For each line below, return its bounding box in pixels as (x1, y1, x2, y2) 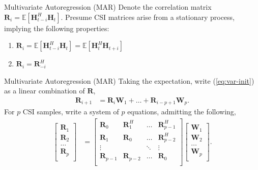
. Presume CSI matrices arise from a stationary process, (61, 11, 235, 22)
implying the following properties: (4, 22, 109, 33)
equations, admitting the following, (127, 106, 236, 117)
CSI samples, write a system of (22, 106, 119, 117)
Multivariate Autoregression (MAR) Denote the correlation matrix (4, 2, 212, 12)
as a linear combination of (4, 85, 85, 96)
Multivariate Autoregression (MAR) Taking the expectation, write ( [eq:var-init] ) (4, 75, 254, 86)
